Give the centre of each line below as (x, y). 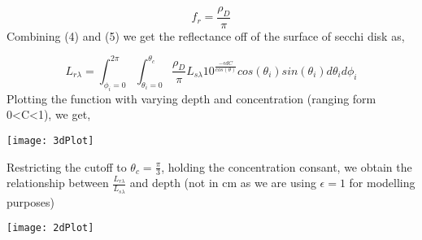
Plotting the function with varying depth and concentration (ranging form (191, 98)
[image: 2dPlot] (50, 228)
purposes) (30, 201)
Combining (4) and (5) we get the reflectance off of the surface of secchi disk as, (206, 35)
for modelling (382, 183)
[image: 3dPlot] (50, 140)
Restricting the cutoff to (67, 166)
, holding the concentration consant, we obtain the (287, 166)
